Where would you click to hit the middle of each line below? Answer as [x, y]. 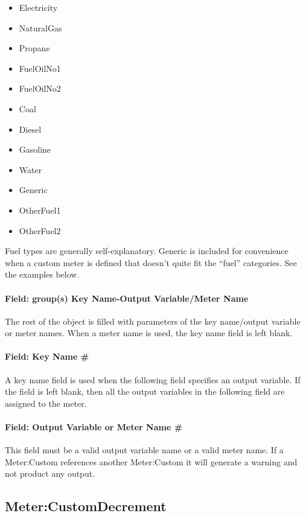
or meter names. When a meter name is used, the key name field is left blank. [149, 333]
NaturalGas [40, 27]
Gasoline [35, 149]
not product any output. [50, 473]
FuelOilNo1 [40, 68]
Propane [34, 48]
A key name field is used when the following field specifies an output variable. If [153, 379]
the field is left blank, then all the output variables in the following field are [145, 391]
